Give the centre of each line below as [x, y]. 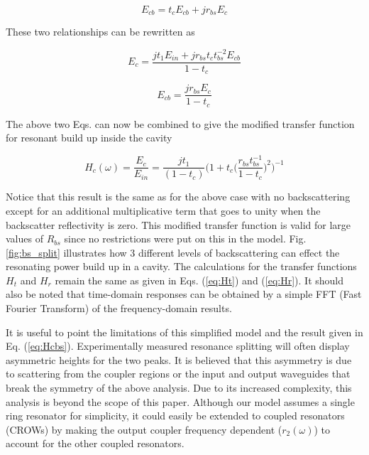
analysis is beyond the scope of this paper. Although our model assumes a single [180, 401]
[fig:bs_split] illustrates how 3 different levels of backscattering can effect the [173, 252]
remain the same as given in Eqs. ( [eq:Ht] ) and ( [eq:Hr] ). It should [199, 280]
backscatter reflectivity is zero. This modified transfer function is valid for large [178, 224]
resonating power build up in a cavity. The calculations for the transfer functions [181, 266]
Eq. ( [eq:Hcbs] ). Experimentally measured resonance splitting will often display [178, 346]
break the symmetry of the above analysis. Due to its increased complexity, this [179, 388]
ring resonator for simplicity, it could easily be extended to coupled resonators [175, 416]
